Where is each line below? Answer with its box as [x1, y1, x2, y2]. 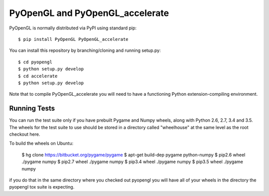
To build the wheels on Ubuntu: [9, 140, 74, 147]
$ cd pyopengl [18, 59, 52, 65]
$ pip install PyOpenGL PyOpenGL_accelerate [18, 36, 129, 42]
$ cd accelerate [18, 73, 58, 79]
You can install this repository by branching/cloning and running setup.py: [9, 47, 161, 53]
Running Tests [9, 104, 55, 113]
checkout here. [9, 131, 40, 137]
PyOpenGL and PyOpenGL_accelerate [9, 7, 169, 18]
